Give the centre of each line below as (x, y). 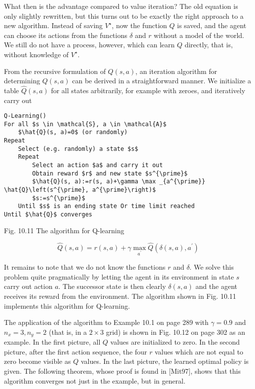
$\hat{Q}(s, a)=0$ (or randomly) (73, 132)
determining (22, 81)
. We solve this (212, 267)
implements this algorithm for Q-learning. (67, 305)
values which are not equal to (199, 351)
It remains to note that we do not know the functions (85, 267)
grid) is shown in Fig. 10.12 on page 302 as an (176, 332)
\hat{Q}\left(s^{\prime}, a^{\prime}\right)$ (80, 190)
